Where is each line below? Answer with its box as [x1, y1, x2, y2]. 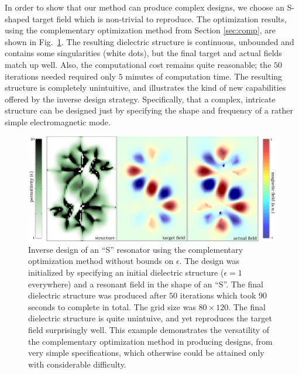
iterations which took [180, 289, 256, 301]
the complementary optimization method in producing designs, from [28, 335, 273, 347]
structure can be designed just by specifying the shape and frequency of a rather [5, 104, 293, 116]
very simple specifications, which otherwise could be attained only [28, 346, 264, 359]
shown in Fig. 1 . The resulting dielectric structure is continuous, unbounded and [5, 35, 294, 47]
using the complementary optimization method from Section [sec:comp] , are [5, 24, 276, 36]
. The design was [179, 255, 240, 267]
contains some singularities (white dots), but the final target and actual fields [5, 47, 282, 59]
